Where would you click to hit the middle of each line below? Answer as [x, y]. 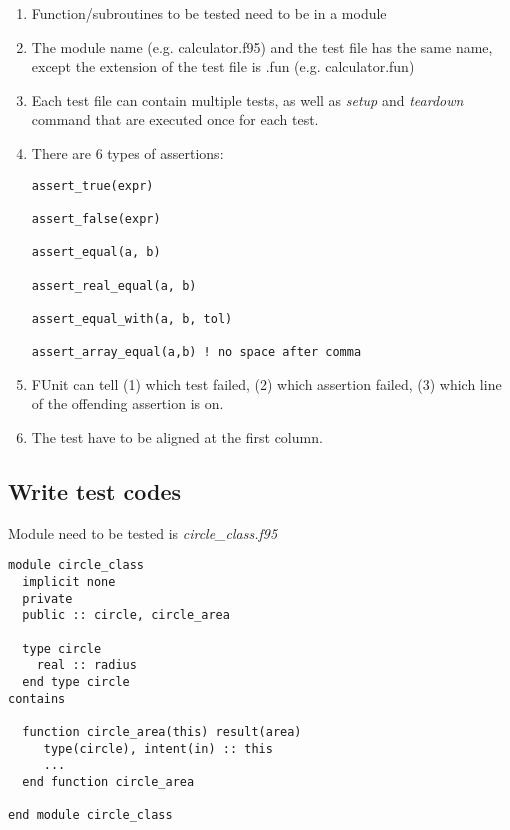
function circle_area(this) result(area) [162, 731]
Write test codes [95, 490]
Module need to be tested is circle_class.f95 [143, 532]
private [47, 598]
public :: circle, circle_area [126, 615]
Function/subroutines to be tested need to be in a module [209, 13]
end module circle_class [90, 815]
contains [37, 698]
